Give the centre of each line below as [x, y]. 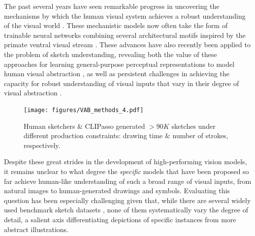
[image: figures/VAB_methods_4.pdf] [84, 110]
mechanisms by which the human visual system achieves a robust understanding [125, 15]
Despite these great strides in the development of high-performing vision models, [126, 162]
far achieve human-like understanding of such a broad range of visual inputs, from [128, 181]
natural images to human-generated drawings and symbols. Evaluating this [117, 191]
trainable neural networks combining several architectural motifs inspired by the [125, 35]
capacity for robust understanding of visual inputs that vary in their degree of [122, 83]
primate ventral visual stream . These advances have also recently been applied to [127, 44]
